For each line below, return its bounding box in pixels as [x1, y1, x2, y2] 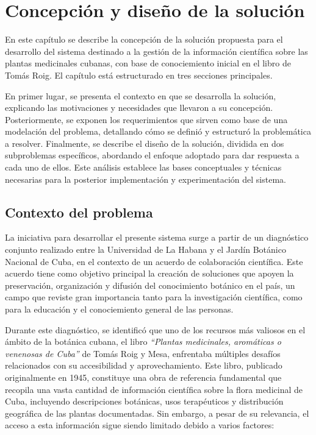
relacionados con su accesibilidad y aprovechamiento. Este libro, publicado [5, 359, 282, 372]
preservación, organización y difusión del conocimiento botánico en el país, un [5, 278, 295, 291]
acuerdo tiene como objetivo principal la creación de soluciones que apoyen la [5, 267, 294, 280]
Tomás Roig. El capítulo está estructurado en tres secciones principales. [5, 68, 273, 81]
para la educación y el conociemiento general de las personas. [5, 303, 234, 316]
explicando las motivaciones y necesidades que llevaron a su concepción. [5, 101, 273, 114]
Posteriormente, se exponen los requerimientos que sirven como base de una [5, 113, 288, 126]
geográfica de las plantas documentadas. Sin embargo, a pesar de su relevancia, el [5, 406, 309, 419]
